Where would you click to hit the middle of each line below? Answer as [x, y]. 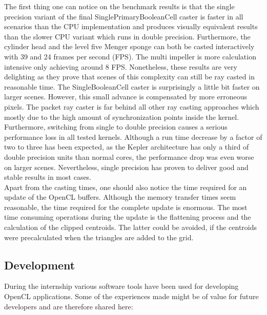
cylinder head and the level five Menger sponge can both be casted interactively [129, 46]
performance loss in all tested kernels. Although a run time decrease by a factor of [133, 136]
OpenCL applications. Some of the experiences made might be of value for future [131, 296]
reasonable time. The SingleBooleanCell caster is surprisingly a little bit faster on [132, 86]
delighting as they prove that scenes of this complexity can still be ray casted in [129, 77]
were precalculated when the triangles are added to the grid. [99, 237]
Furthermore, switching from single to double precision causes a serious [116, 127]
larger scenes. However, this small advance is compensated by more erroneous [126, 97]
